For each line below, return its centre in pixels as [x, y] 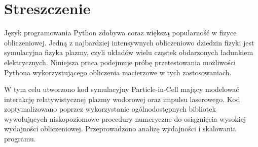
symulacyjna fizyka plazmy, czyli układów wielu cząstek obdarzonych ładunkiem [129, 52]
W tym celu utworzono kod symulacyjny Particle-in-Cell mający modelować [122, 89]
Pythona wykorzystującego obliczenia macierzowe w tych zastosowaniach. [118, 72]
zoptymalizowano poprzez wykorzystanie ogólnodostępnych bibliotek [110, 109]
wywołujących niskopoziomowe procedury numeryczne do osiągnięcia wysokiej [125, 118]
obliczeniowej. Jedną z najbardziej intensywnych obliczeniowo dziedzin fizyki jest [129, 42]
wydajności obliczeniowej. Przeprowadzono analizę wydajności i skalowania [120, 129]
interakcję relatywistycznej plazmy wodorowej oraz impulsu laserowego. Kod [122, 99]
